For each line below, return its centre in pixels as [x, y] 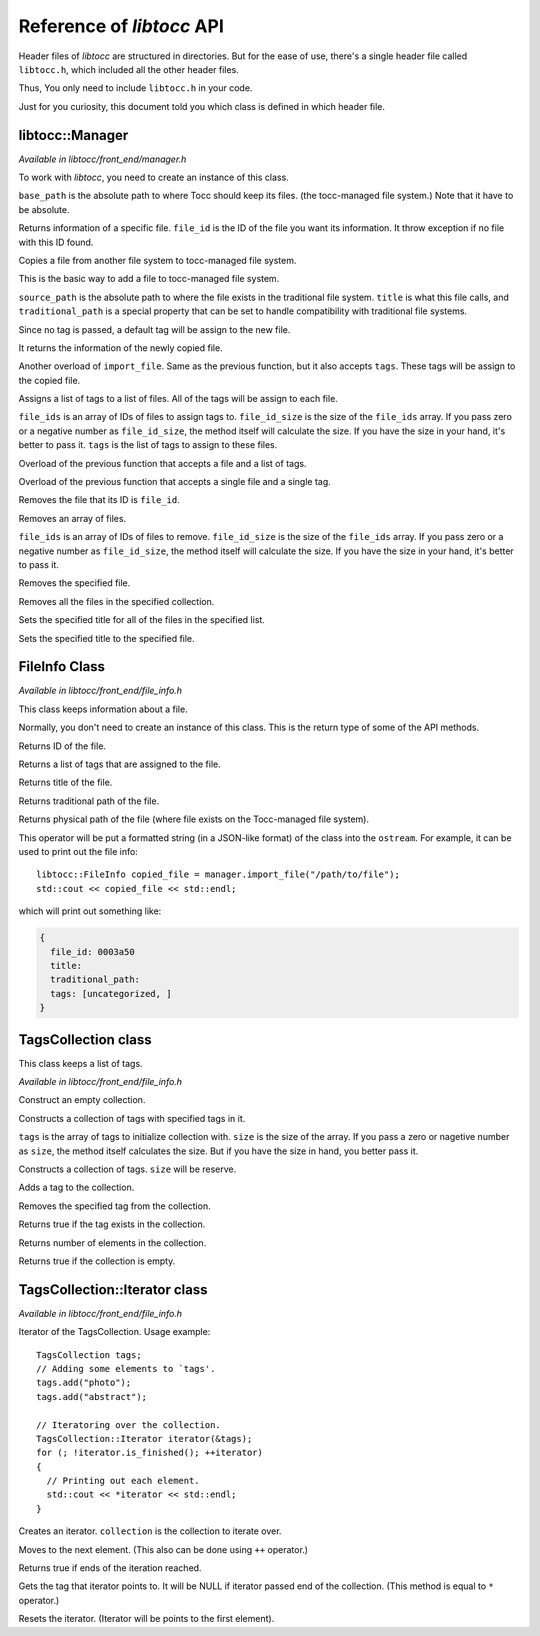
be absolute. [44, 209]
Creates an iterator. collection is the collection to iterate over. [150, 1531]
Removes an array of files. [72, 518]
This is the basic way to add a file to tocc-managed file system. [149, 279]
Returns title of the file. [65, 782]
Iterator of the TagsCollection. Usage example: [114, 1332]
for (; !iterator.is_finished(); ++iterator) [150, 1453]
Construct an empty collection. [82, 1100]
